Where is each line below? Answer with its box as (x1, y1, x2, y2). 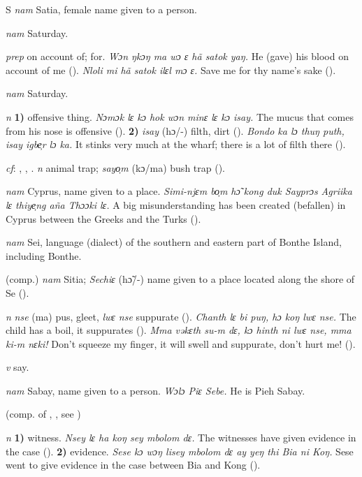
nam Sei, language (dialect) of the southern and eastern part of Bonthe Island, (6, 235, 342, 249)
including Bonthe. (6, 248, 82, 263)
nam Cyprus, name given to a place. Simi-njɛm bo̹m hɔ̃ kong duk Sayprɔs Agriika (6, 184, 352, 198)
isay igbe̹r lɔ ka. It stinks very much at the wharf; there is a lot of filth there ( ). (6, 137, 346, 152)
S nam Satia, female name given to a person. (6, 2, 197, 16)
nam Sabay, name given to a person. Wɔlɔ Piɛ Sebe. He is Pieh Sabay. (6, 383, 305, 397)
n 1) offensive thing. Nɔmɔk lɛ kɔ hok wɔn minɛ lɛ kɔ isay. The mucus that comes (6, 109, 354, 124)
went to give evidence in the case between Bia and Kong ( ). (6, 457, 261, 472)
